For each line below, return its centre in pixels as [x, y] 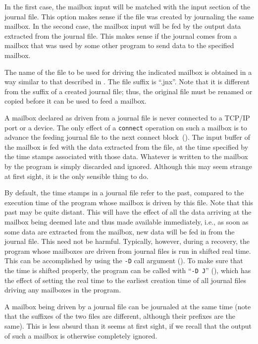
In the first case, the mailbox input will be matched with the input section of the [128, 6]
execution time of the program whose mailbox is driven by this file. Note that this [129, 202]
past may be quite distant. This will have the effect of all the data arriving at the [128, 212]
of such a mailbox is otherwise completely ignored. [81, 335]
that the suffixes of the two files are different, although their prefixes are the [120, 316]
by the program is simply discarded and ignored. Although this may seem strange [128, 166]
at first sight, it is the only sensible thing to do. [77, 176]
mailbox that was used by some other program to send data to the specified [119, 45]
